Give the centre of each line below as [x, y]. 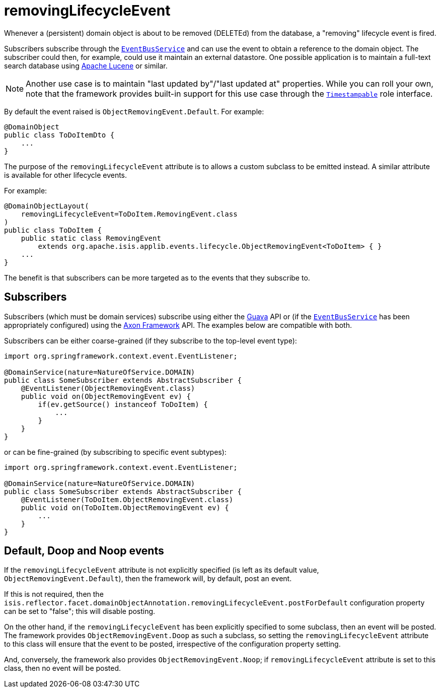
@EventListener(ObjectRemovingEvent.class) [108, 388]
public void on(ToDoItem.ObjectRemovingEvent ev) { [125, 507]
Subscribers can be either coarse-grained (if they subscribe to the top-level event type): [151, 340]
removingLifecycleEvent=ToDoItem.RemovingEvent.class [129, 214]
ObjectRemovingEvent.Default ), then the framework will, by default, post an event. [148, 579]
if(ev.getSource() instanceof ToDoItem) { [123, 404]
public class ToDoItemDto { [59, 135]
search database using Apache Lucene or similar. [86, 65]
